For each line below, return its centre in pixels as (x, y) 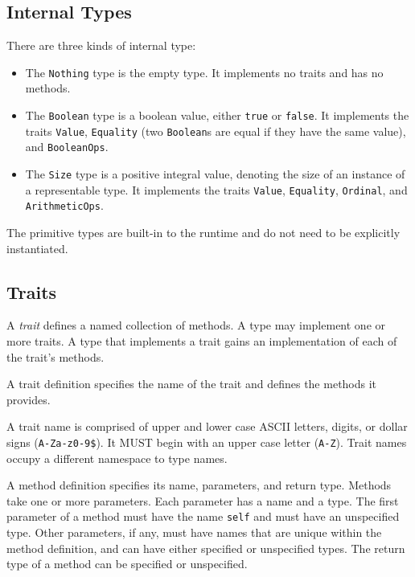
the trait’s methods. (55, 356)
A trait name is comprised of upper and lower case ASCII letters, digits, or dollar (207, 426)
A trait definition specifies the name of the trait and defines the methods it (192, 384)
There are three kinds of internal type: (101, 45)
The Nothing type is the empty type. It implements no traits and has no (204, 72)
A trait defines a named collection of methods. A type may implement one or (196, 325)
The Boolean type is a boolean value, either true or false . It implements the (217, 115)
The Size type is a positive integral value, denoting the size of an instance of (215, 174)
